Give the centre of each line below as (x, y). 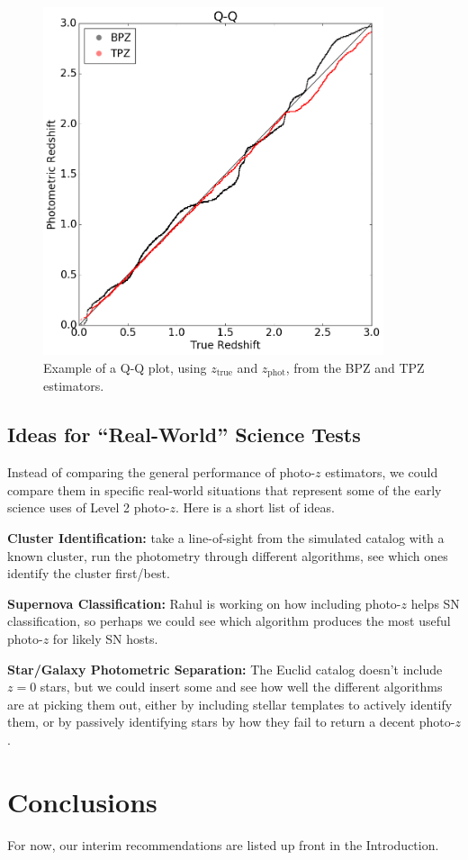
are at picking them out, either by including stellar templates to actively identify (230, 704)
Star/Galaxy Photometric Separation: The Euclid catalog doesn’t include (225, 669)
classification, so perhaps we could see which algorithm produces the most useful (229, 621)
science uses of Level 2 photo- (89, 507)
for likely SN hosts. (105, 638)
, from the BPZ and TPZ (355, 367)
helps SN (435, 603)
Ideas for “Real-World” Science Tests (184, 435)
